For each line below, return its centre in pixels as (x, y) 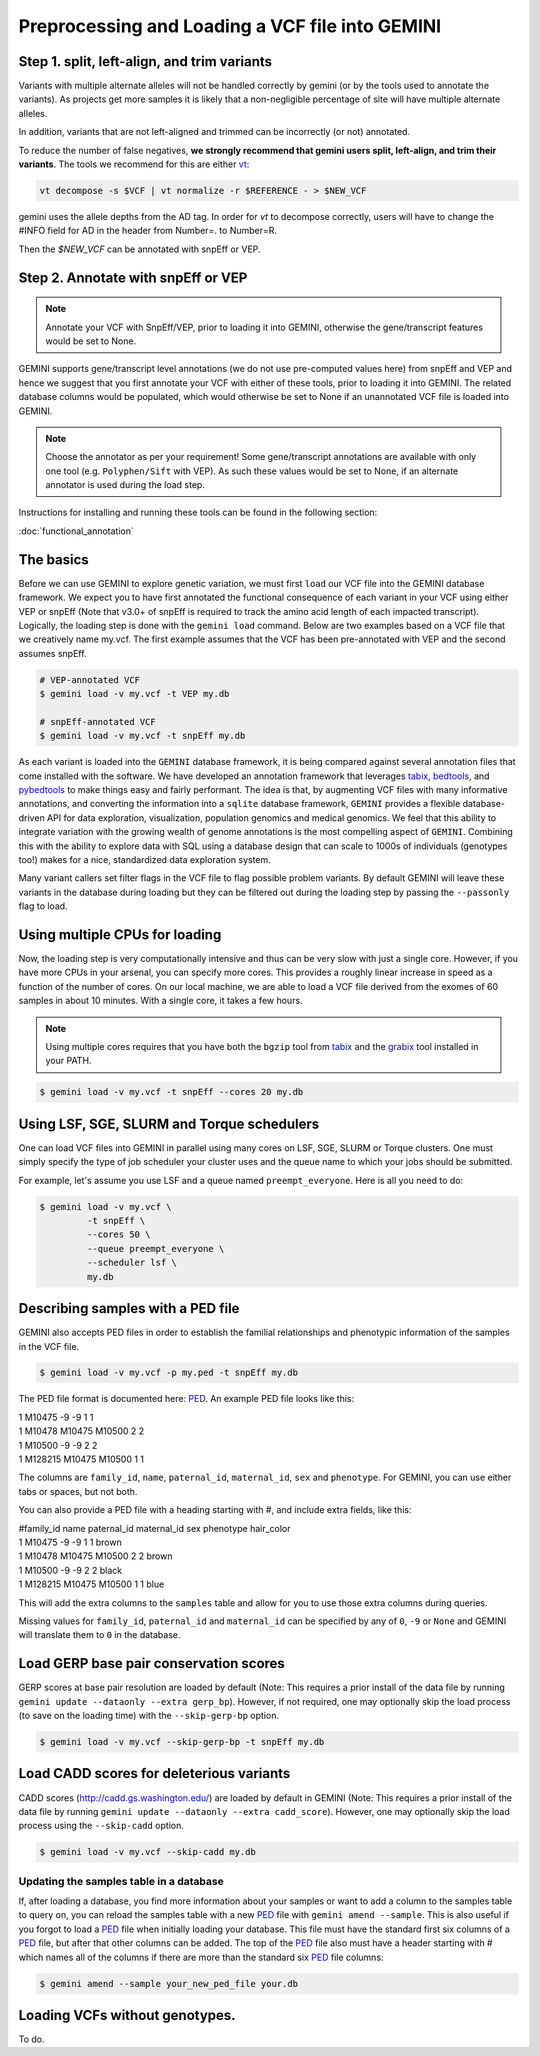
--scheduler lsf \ (131, 1263)
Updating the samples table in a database (121, 1881)
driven (31, 817)
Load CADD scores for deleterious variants (154, 1773)
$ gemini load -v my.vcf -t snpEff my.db (142, 736)
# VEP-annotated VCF (89, 679)
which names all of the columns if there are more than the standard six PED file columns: (201, 1957)
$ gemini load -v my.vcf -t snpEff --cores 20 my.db (171, 1092)
